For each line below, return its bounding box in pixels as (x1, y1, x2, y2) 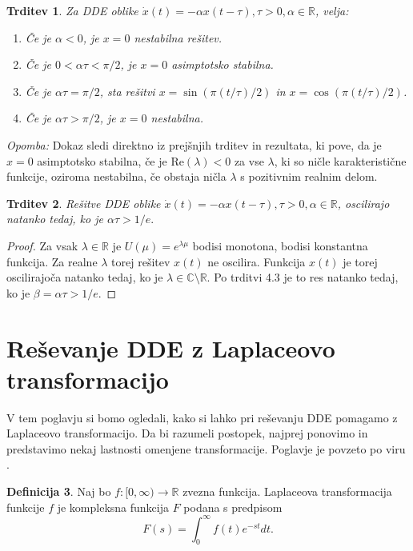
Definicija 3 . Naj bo (6, 483, 111, 499)
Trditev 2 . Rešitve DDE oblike (6, 194, 161, 211)
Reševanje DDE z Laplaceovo (6, 331, 335, 364)
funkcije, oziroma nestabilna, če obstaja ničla (6, 168, 227, 185)
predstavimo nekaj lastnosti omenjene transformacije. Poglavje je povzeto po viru (6, 440, 406, 457)
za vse (234, 152, 264, 169)
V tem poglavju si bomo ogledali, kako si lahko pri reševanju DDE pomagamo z (6, 409, 398, 425)
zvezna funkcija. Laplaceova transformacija (182, 483, 392, 499)
